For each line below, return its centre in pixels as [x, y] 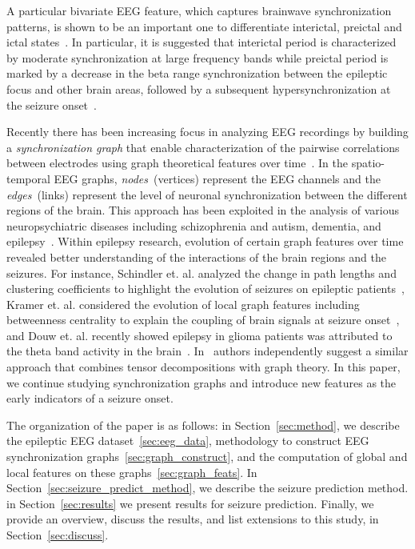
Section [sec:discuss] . [58, 535]
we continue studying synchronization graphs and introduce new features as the [202, 382]
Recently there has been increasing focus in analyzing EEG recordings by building [207, 132]
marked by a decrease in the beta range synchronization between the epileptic [197, 73]
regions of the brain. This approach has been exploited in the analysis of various [203, 210]
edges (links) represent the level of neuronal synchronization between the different [207, 194]
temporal [28, 178]
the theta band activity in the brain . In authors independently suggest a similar [207, 351]
